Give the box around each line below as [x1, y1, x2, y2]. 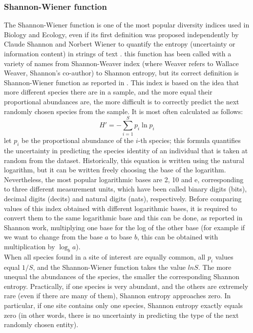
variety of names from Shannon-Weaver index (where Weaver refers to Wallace [4, 58, 239, 68]
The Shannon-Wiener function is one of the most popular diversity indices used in [4, 20, 250, 30]
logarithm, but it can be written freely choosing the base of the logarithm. [4, 165, 226, 175]
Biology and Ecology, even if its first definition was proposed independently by [4, 29, 239, 39]
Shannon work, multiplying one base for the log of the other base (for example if [4, 222, 245, 232]
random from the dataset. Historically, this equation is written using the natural [4, 155, 244, 165]
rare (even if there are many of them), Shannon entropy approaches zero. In [4, 290, 231, 301]
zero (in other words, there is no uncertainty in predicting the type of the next [4, 309, 239, 320]
